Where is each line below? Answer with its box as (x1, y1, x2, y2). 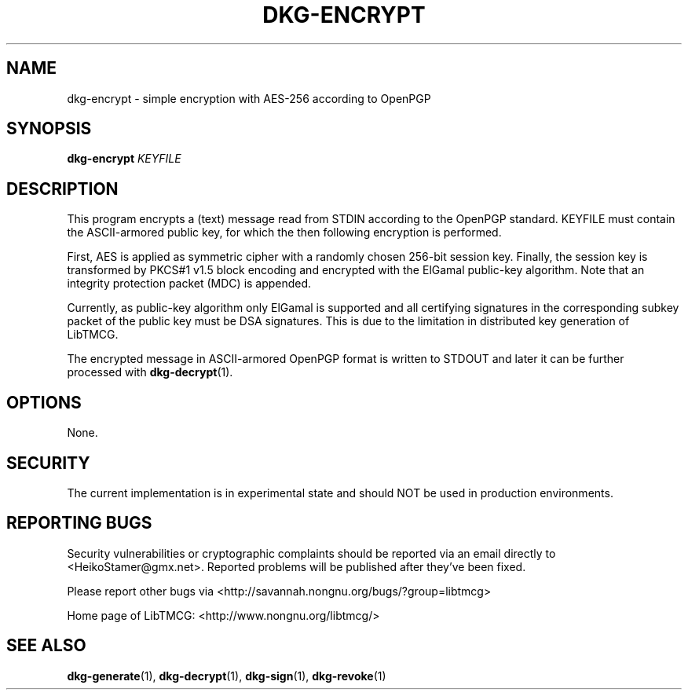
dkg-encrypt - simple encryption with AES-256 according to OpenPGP (67, 91, 431, 105)
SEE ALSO (6, 636, 86, 656)
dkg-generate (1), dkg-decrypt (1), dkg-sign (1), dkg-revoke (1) (67, 669, 386, 683)
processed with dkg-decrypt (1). (67, 365, 233, 379)
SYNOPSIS (6, 119, 92, 139)
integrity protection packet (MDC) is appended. (67, 277, 312, 291)
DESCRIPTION (6, 178, 119, 199)
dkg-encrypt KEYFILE (67, 152, 181, 166)
